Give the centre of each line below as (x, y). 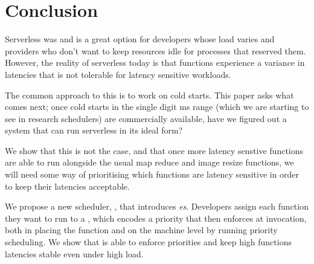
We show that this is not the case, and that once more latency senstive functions (154, 150)
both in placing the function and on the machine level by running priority (141, 230)
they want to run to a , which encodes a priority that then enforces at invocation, (156, 218)
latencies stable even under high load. (74, 253)
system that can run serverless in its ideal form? (94, 130)
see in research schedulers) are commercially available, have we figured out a (146, 118)
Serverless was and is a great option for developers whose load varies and (140, 39)
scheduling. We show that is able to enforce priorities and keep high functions (148, 242)
